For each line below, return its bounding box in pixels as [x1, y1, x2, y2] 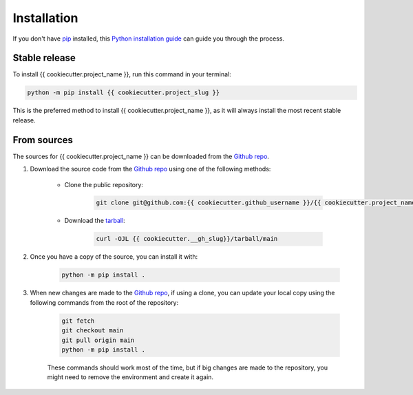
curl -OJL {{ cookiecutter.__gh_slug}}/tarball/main [96, 235, 278, 243]
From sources [12, 134, 74, 146]
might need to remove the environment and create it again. [47, 373, 213, 381]
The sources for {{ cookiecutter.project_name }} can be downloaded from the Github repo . [12, 152, 270, 160]
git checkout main [61, 327, 124, 334]
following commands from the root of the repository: [30, 298, 179, 306]
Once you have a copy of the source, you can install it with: [30, 253, 198, 261]
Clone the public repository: [64, 180, 144, 189]
